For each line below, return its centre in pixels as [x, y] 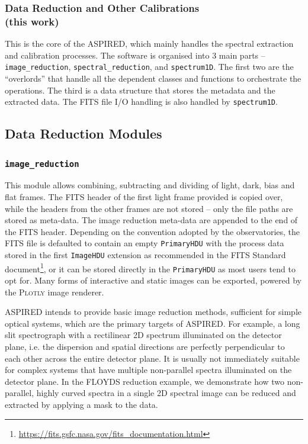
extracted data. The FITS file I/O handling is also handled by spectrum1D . [141, 102]
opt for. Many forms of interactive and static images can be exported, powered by [153, 280]
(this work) [32, 21]
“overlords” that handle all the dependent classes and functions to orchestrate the [153, 78]
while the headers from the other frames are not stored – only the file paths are [149, 208]
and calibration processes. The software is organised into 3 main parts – [135, 55]
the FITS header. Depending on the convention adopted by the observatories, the [153, 231]
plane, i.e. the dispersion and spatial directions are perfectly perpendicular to [145, 346]
